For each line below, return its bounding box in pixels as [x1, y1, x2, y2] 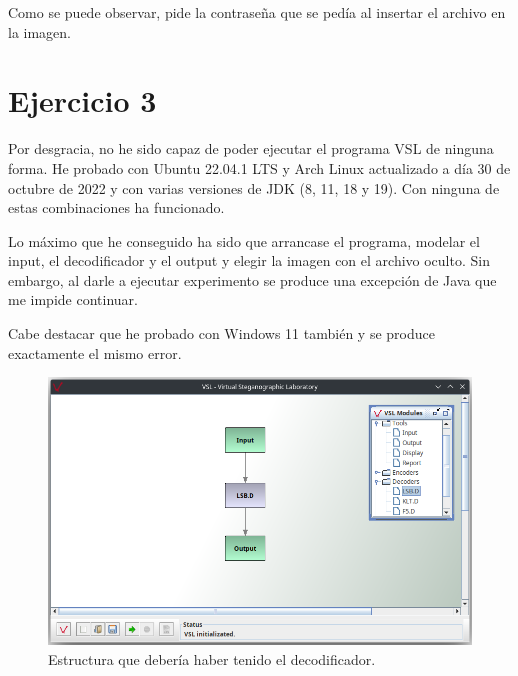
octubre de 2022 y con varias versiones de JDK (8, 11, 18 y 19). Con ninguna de [8, 177, 500, 198]
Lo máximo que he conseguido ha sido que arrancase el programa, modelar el [8, 230, 480, 251]
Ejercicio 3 [8, 80, 157, 121]
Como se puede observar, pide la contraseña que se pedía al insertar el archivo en [8, 2, 506, 22]
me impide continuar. [8, 289, 138, 310]
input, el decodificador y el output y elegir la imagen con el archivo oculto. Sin [8, 250, 490, 271]
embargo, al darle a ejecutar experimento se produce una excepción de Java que [8, 269, 497, 290]
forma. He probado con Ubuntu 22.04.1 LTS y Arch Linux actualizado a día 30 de [8, 157, 511, 178]
